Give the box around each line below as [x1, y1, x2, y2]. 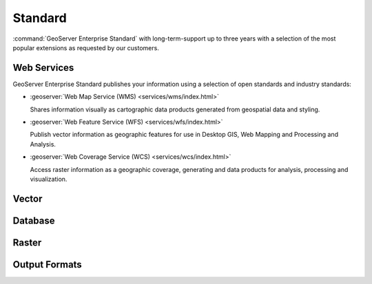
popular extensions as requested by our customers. [12, 43, 160, 52]
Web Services [12, 62, 74, 74]
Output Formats [12, 259, 82, 270]
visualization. [30, 175, 68, 183]
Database [12, 215, 55, 226]
